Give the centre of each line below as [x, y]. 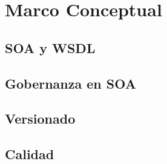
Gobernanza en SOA [70, 83]
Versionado [40, 118]
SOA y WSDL [50, 47]
